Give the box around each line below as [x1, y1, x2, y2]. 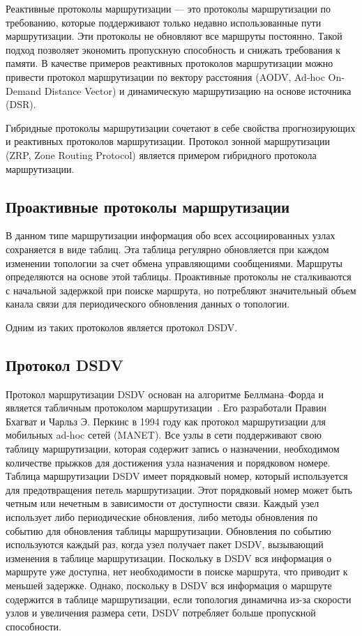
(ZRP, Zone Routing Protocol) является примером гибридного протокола [6, 147, 317, 162]
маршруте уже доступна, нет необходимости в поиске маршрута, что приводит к [6, 564, 348, 579]
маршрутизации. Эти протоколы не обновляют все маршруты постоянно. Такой [6, 29, 342, 43]
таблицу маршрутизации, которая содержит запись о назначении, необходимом [6, 441, 340, 456]
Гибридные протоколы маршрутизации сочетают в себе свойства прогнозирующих [6, 120, 356, 135]
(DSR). [6, 97, 36, 112]
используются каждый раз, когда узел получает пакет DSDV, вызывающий [6, 537, 324, 552]
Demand [6, 83, 42, 98]
